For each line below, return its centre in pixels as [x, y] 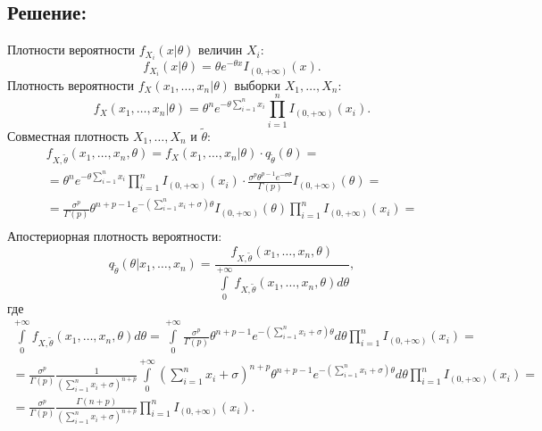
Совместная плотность [68, 135]
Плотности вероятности [71, 50]
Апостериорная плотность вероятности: [115, 236]
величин [221, 50]
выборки [258, 84]
